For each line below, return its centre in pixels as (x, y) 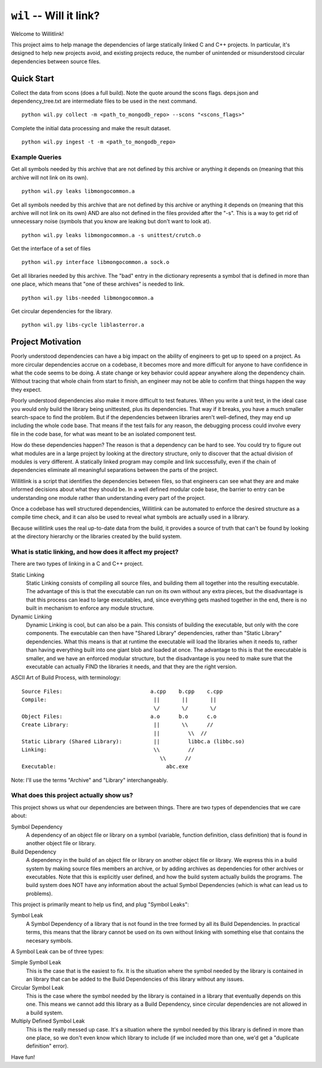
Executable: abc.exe (105, 767)
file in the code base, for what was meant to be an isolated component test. (104, 434)
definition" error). (47, 1046)
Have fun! (23, 1057)
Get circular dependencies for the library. (62, 311)
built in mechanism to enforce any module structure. (90, 608)
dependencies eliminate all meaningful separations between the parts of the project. (115, 470)
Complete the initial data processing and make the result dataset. (91, 128)
